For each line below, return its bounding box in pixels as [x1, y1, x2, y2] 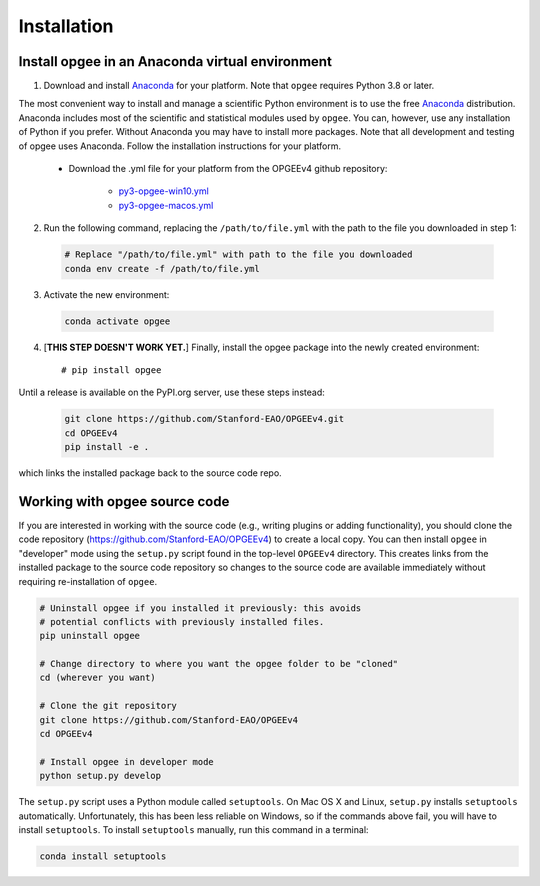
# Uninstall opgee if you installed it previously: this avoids [39, 602, 362, 614]
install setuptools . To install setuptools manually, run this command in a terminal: [18, 823, 369, 835]
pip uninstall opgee [39, 630, 140, 642]
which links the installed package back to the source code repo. [18, 467, 282, 479]
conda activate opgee [64, 315, 171, 327]
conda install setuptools [39, 850, 167, 862]
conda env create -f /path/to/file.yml [64, 263, 260, 274]
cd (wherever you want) [39, 672, 157, 684]
